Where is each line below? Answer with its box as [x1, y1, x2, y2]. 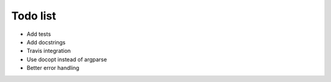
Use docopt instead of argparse [26, 55, 107, 63]
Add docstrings [26, 38, 66, 46]
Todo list [11, 9, 56, 22]
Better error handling [26, 64, 80, 72]
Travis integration [26, 47, 71, 55]
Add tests [26, 30, 51, 38]
